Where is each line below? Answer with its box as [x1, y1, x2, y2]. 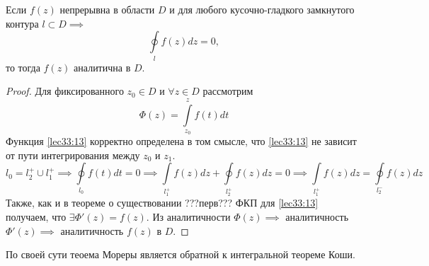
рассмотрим [202, 83, 253, 98]
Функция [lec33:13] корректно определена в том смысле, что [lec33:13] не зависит [6, 134, 357, 149]
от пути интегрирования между [6, 147, 140, 162]
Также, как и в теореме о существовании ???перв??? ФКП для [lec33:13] [6, 195, 319, 210]
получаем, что [6, 209, 67, 224]
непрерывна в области [59, 2, 155, 16]
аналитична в [74, 59, 131, 74]
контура [6, 16, 39, 30]
